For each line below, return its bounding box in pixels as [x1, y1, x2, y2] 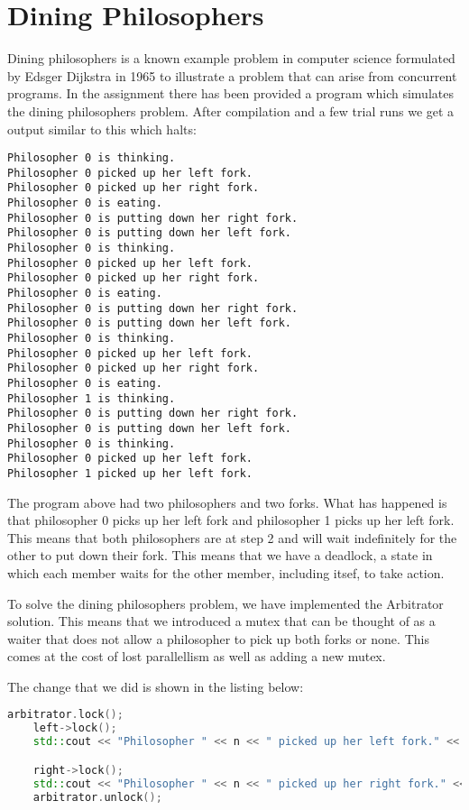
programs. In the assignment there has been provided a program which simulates [7, 84, 454, 103]
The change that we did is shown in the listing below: [7, 677, 304, 695]
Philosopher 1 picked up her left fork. [7, 466, 253, 480]
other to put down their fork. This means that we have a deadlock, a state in [7, 546, 433, 565]
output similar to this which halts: [7, 119, 197, 138]
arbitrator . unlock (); [32, 790, 162, 804]
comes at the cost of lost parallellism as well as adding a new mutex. [7, 647, 386, 666]
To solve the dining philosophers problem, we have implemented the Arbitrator [7, 594, 444, 612]
